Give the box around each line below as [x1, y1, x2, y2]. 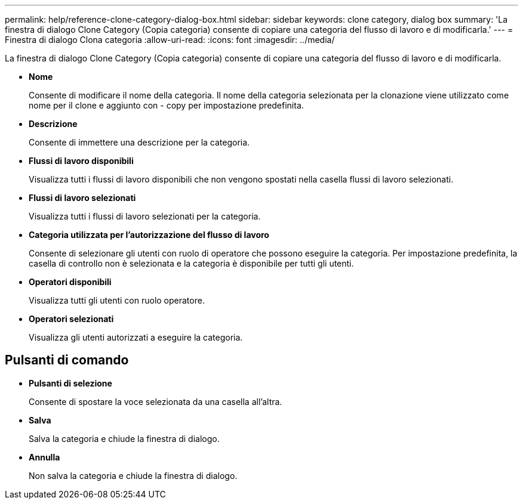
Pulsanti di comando [5, 353, 129, 368]
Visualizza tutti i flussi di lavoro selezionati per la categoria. [29, 211, 261, 221]
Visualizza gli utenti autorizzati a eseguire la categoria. [29, 332, 243, 342]
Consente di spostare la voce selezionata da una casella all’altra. [29, 396, 282, 407]
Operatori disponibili [29, 277, 112, 287]
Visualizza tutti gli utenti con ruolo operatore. [29, 295, 205, 305]
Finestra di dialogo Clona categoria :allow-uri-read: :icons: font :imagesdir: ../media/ [5, 35, 335, 45]
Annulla [29, 452, 60, 462]
